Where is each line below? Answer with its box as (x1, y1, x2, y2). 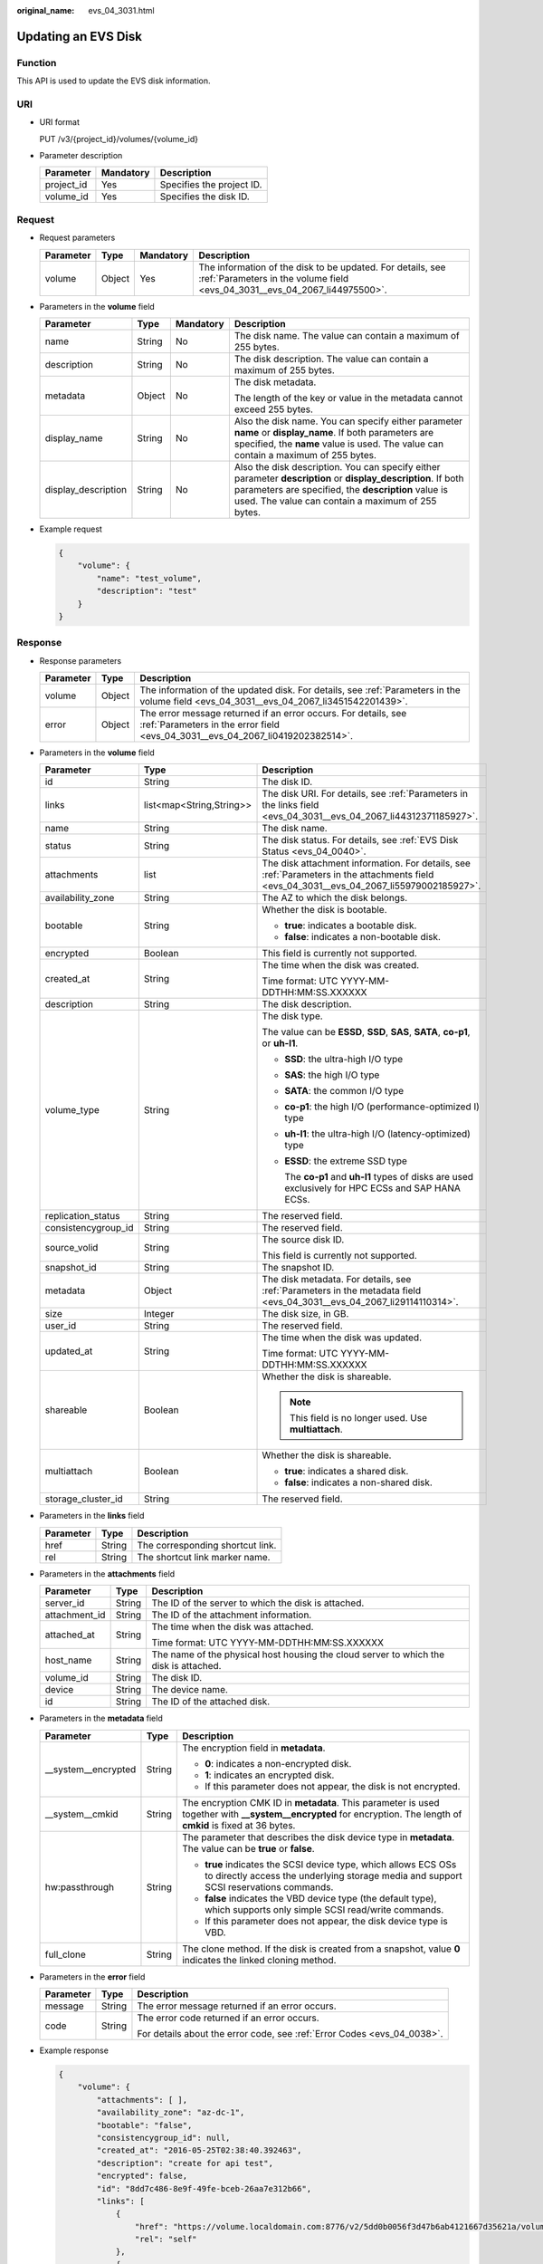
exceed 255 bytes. (233, 403, 314, 416)
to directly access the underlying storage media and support (205, 1869, 462, 1882)
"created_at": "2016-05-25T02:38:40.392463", (96, 2145, 302, 2155)
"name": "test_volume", (96, 573, 203, 583)
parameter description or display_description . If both (233, 472, 464, 484)
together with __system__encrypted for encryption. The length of (182, 1808, 462, 1820)
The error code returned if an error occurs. (137, 2011, 320, 2024)
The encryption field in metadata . (182, 1741, 326, 1754)
